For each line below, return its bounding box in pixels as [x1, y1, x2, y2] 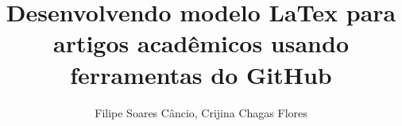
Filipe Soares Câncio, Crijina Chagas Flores [95, 104, 307, 120]
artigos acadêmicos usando [52, 27, 349, 59]
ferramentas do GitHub [70, 58, 332, 90]
